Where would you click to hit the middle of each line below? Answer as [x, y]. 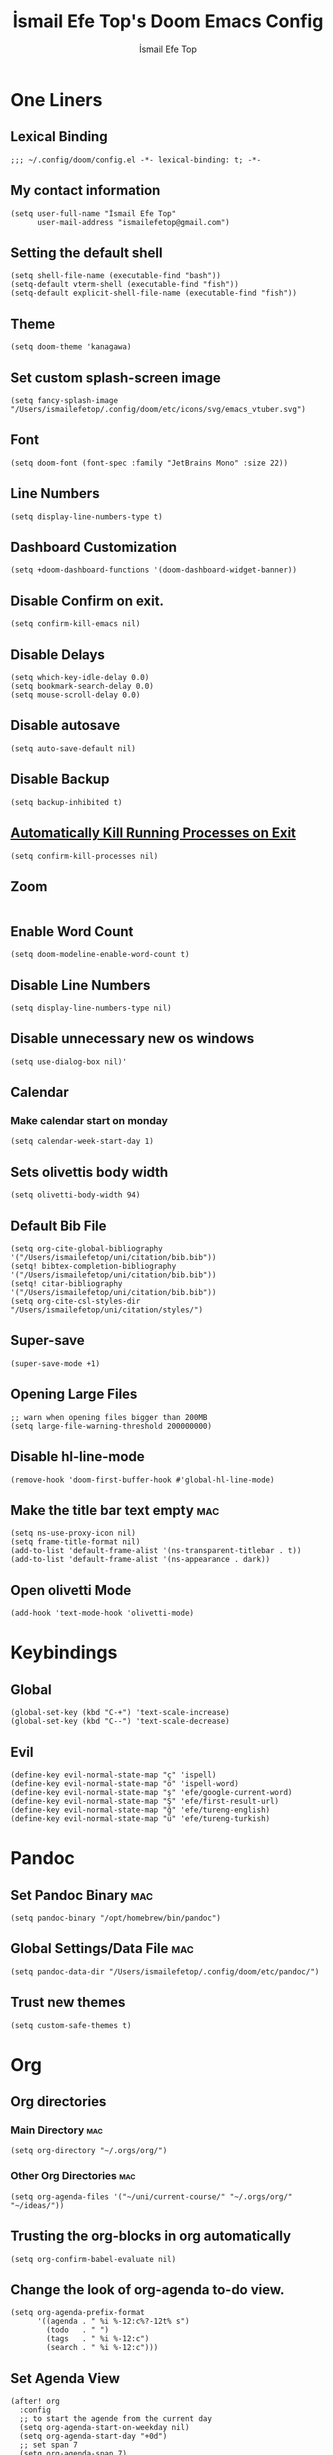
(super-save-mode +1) [55, 1363]
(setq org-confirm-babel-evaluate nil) [93, 2259]
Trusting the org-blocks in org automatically [151, 2236]
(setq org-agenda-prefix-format [77, 2313]
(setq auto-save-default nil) [73, 748]
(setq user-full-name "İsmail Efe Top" [93, 213]
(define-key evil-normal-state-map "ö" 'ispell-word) [125, 1783]
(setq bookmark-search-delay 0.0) [82, 686]
